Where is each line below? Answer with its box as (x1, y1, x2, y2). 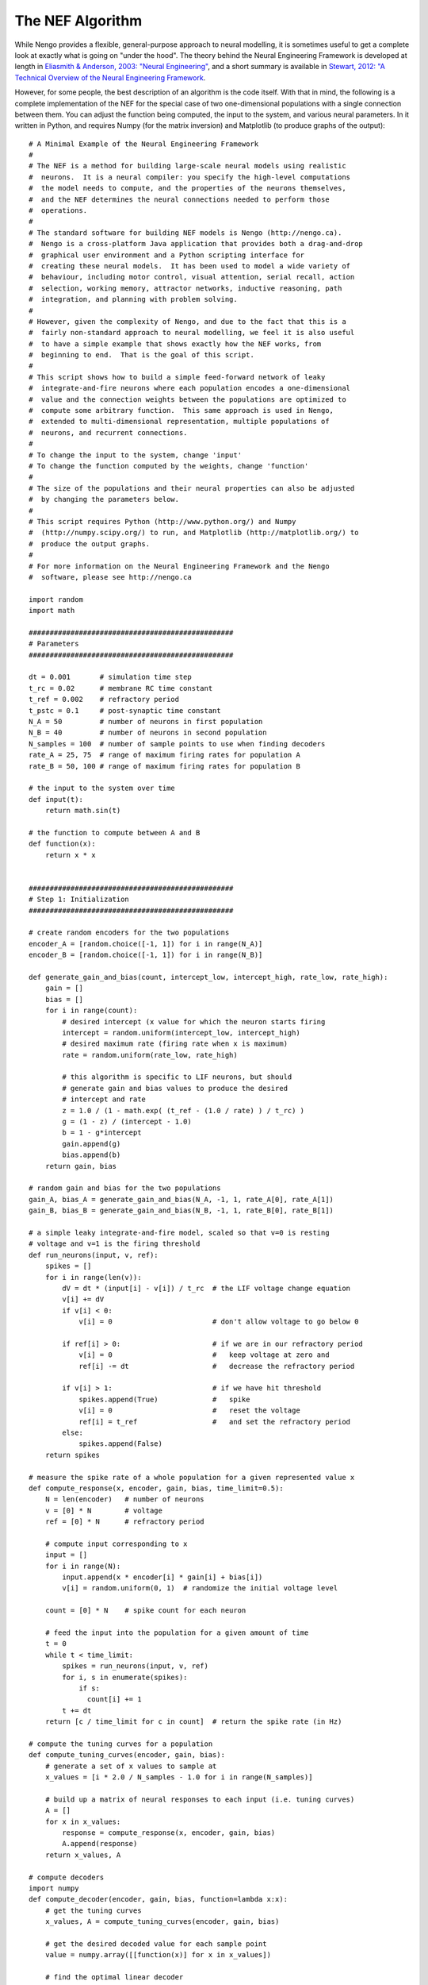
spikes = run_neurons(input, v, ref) (62, 1662, 209, 1671)
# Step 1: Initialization (29, 895, 130, 904)
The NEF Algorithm (14, 12, 143, 29)
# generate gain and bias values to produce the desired (62, 1084, 289, 1093)
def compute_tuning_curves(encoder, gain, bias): (29, 1751, 226, 1760)
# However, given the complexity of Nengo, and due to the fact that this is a (29, 317, 346, 326)
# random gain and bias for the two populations (29, 1184, 221, 1193)
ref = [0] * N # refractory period (44, 1517, 205, 1526)
